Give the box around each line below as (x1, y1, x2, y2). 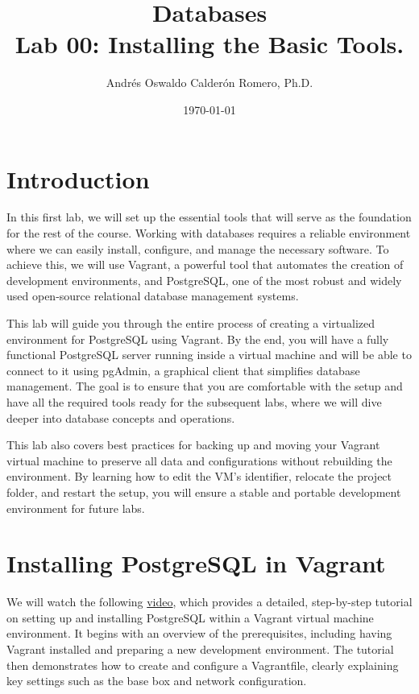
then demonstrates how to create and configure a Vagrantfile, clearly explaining (6, 656, 399, 673)
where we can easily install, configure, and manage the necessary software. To (6, 240, 389, 257)
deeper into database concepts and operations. (6, 409, 235, 426)
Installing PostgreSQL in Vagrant (6, 547, 386, 580)
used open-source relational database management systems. (6, 287, 299, 304)
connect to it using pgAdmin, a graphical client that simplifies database (6, 361, 360, 378)
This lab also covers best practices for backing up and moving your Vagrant (6, 436, 380, 453)
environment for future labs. (6, 499, 145, 516)
